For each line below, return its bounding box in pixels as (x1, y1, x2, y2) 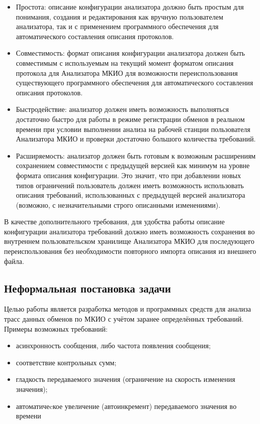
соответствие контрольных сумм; (16, 357, 117, 367)
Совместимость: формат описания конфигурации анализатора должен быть (16, 48, 245, 58)
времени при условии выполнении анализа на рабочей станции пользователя (16, 123, 250, 134)
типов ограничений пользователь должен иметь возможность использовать (16, 180, 244, 190)
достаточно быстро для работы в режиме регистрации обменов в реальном (16, 113, 245, 124)
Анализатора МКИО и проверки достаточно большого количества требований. (16, 133, 256, 144)
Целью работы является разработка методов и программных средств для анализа (4, 304, 251, 314)
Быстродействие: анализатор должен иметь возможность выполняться (16, 104, 229, 114)
